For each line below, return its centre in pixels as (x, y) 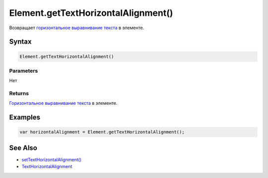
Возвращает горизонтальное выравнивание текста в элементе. (77, 28)
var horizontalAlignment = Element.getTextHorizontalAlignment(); (102, 132)
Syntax (20, 42)
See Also (23, 148)
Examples (25, 117)
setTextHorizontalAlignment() (52, 159)
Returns (19, 93)
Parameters (24, 71)
